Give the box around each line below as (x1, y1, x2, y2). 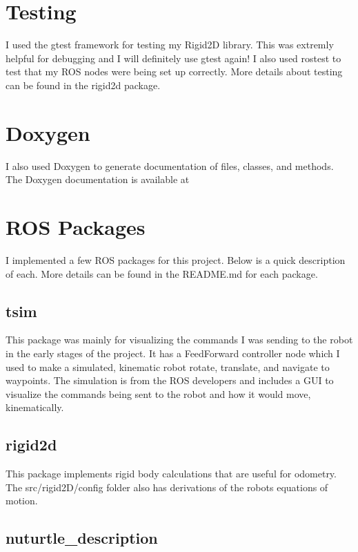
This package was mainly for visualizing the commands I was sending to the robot (6, 332, 353, 347)
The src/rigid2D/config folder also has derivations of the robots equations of (6, 479, 328, 494)
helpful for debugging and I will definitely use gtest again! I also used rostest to (6, 50, 341, 65)
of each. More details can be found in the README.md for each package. (6, 266, 318, 280)
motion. (6, 493, 38, 508)
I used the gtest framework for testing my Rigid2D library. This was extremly (6, 37, 334, 52)
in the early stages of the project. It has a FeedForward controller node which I (6, 345, 340, 360)
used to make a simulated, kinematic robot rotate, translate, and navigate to (6, 359, 330, 374)
